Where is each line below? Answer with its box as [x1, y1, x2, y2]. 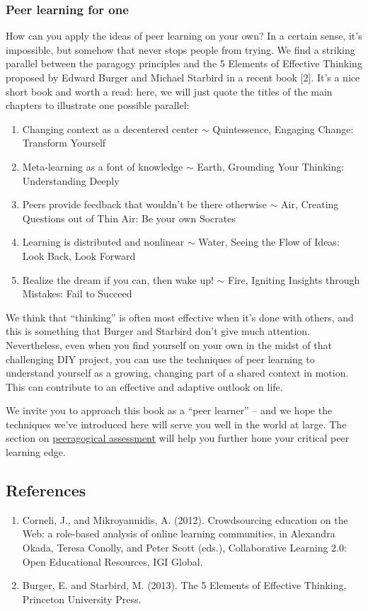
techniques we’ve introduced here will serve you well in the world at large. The [6, 416, 347, 431]
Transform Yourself [22, 135, 106, 150]
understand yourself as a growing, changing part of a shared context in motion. [6, 365, 349, 380]
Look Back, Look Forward [22, 248, 136, 263]
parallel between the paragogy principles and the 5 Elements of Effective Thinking [6, 56, 362, 71]
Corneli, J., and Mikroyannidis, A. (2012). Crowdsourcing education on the [22, 512, 348, 527]
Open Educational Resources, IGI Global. [22, 554, 203, 569]
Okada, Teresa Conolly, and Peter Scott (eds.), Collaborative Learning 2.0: [22, 540, 347, 555]
